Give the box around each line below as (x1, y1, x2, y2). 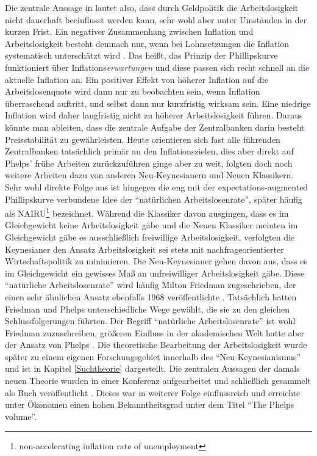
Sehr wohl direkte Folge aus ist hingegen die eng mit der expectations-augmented (5, 180, 308, 193)
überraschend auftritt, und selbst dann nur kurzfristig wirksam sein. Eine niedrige (5, 96, 311, 109)
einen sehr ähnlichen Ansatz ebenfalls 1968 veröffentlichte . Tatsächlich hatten (5, 290, 297, 303)
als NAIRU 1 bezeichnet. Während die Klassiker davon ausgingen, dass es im (5, 205, 289, 219)
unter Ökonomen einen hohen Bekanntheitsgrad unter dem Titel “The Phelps (5, 398, 294, 411)
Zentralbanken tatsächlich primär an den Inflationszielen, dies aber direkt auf (5, 145, 294, 157)
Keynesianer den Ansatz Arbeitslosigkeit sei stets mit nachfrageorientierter (5, 242, 284, 255)
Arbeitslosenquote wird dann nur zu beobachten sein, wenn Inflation (5, 85, 260, 98)
